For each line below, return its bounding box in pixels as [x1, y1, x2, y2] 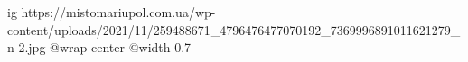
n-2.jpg [7, 38, 46, 57]
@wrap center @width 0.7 [50, 38, 192, 57]
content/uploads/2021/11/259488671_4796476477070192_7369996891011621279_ [7, 20, 461, 39]
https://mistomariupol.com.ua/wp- [21, 3, 216, 21]
